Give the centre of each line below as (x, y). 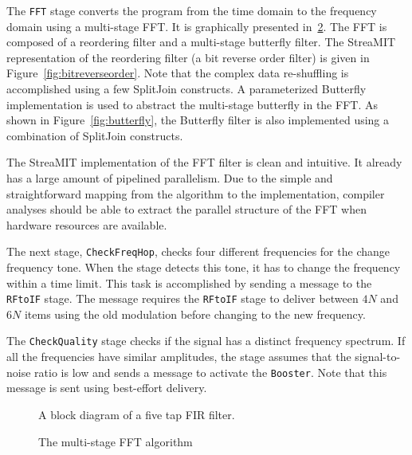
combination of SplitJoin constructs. (95, 135)
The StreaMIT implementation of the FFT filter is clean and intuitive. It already (204, 162)
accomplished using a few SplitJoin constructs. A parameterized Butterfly (186, 89)
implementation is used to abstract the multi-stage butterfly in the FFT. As (192, 104)
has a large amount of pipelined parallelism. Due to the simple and (170, 178)
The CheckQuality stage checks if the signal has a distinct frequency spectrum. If (206, 341)
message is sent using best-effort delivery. (107, 388)
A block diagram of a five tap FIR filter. (137, 414)
